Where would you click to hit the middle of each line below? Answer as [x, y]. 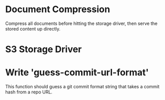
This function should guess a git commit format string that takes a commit [82, 87]
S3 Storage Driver [44, 49]
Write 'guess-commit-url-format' [77, 73]
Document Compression [58, 9]
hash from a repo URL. [29, 92]
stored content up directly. [33, 28]
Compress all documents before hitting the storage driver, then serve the [81, 23]
